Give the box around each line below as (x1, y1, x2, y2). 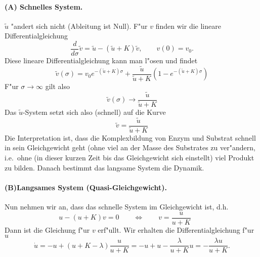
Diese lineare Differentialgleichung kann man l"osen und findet (5, 55, 198, 66)
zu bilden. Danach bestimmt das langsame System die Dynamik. (5, 162, 204, 173)
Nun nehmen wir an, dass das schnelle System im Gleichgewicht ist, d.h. (5, 201, 229, 212)
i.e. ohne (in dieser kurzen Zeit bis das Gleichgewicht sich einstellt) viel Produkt (5, 152, 254, 163)
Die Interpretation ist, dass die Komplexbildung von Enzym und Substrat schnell (5, 132, 256, 143)
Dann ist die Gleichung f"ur (5, 224, 90, 235)
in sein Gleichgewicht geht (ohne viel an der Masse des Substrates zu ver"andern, (5, 142, 255, 153)
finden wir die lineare (155, 20, 221, 31)
